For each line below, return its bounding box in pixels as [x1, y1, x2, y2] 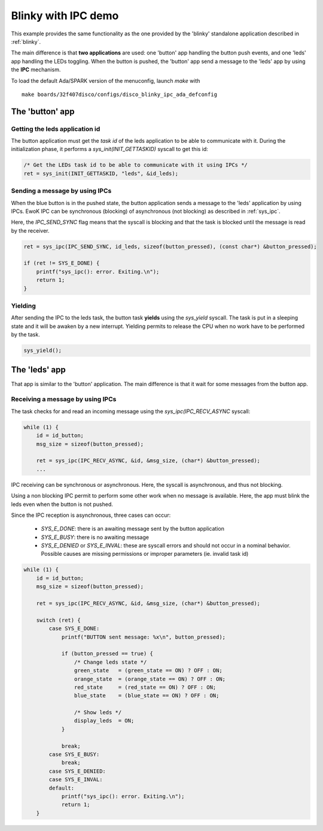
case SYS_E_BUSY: [48, 751, 100, 758]
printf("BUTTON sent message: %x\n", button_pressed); [61, 633, 226, 640]
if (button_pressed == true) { [61, 651, 154, 657]
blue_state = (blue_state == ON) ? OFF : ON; [74, 692, 220, 699]
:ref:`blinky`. [11, 38, 41, 45]
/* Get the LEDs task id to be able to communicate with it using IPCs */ [23, 162, 248, 168]
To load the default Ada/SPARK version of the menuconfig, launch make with [11, 77, 200, 84]
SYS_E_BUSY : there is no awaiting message [41, 534, 150, 541]
